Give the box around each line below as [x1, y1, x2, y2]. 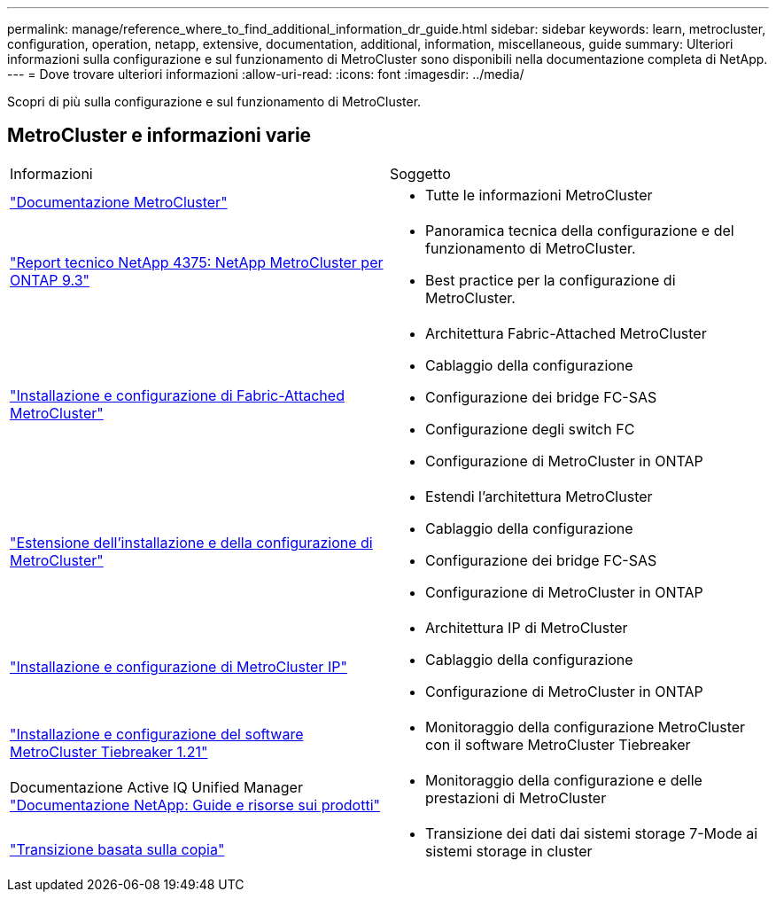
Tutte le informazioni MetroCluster [425, 185, 653, 204]
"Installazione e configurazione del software [10, 724, 304, 743]
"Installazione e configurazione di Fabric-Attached [10, 386, 345, 404]
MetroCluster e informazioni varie [7, 124, 312, 147]
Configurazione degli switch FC [425, 419, 635, 438]
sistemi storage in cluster [425, 841, 593, 860]
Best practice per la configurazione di [425, 270, 676, 289]
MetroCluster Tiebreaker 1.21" [10, 742, 208, 761]
